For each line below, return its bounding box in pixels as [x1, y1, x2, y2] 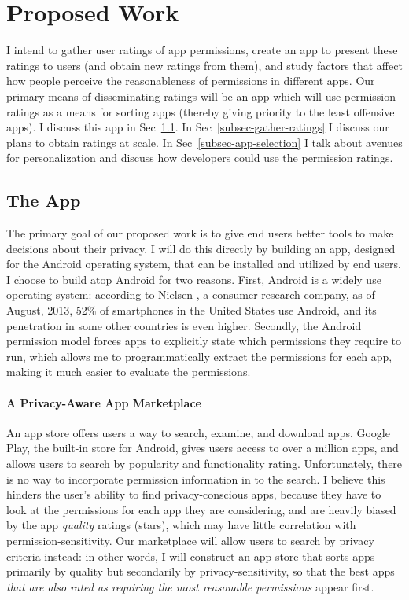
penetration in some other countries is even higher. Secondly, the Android [6, 317, 362, 333]
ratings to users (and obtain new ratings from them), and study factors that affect [6, 57, 403, 73]
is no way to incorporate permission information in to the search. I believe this [6, 470, 385, 487]
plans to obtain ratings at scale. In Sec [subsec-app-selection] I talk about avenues [6, 134, 403, 150]
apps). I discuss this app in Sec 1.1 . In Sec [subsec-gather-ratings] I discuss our [6, 119, 389, 135]
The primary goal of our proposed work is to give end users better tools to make [6, 225, 394, 241]
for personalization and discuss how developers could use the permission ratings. [6, 149, 393, 166]
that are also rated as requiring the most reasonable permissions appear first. [6, 578, 374, 594]
